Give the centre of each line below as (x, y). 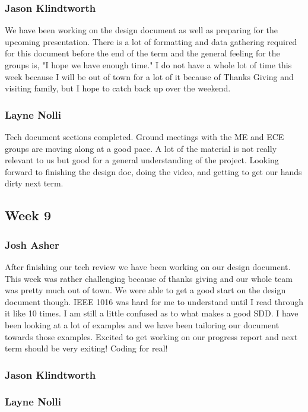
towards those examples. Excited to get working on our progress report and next (151, 336)
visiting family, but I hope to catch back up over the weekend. (118, 88)
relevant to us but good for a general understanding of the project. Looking (142, 160)
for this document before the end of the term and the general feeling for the (142, 53)
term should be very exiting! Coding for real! (86, 348)
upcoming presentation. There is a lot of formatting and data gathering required (151, 41)
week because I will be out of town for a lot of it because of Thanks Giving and (149, 76)
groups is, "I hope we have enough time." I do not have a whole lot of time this (148, 65)
